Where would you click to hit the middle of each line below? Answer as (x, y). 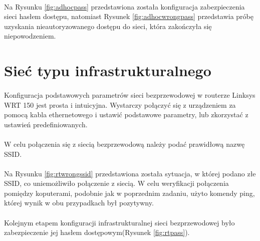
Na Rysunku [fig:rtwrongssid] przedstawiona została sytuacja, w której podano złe (130, 173)
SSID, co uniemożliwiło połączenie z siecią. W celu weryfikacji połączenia (116, 183)
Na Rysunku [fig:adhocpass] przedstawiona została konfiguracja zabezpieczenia (124, 6)
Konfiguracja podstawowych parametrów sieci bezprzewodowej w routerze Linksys (130, 94)
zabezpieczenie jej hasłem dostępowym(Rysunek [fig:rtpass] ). (97, 232)
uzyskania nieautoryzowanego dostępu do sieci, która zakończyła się (108, 26)
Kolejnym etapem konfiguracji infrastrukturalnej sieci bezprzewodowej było (119, 222)
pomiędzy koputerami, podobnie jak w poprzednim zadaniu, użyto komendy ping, (129, 193)
